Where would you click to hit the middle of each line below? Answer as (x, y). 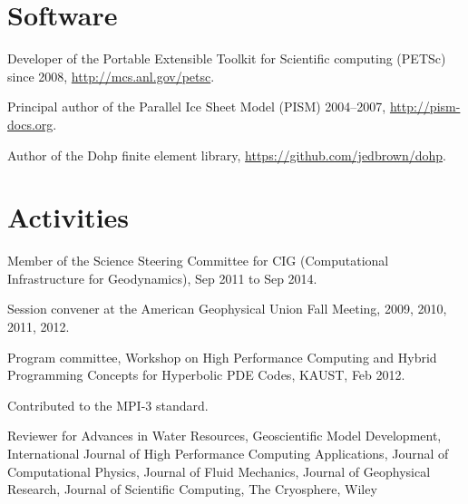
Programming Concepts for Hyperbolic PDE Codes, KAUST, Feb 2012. (206, 375)
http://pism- (425, 107)
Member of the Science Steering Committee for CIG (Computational (198, 261)
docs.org (30, 124)
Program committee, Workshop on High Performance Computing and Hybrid (222, 357)
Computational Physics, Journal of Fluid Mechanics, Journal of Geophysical (219, 471)
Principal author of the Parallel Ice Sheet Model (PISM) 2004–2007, (197, 107)
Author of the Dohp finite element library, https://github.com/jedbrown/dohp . (227, 155)
